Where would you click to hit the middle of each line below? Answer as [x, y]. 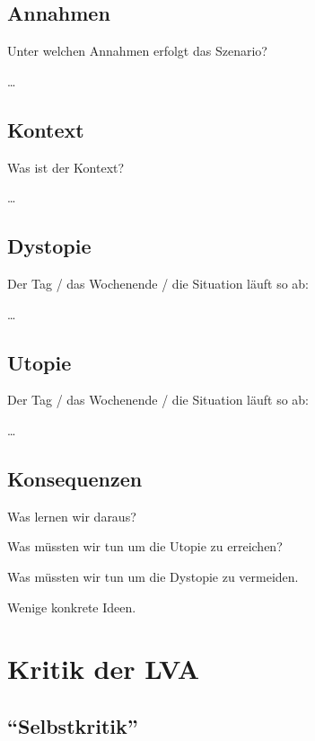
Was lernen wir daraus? [72, 516]
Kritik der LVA [104, 669]
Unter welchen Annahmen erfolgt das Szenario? [137, 51]
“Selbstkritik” [73, 725]
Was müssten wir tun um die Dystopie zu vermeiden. [153, 576]
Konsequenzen [75, 478]
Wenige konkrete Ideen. [72, 607]
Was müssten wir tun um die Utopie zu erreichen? [145, 546]
